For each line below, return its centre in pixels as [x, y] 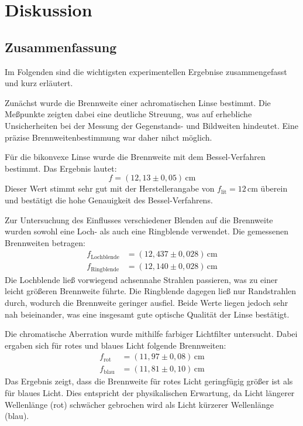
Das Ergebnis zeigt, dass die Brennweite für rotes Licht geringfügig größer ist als [149, 381]
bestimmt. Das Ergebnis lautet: [61, 168]
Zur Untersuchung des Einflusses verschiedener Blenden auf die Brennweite [139, 219]
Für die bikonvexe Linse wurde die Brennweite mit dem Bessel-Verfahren [135, 157]
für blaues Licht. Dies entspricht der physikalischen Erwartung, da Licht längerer [150, 393]
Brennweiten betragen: [45, 242]
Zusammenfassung [61, 47]
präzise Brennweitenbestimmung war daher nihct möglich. [109, 137]
